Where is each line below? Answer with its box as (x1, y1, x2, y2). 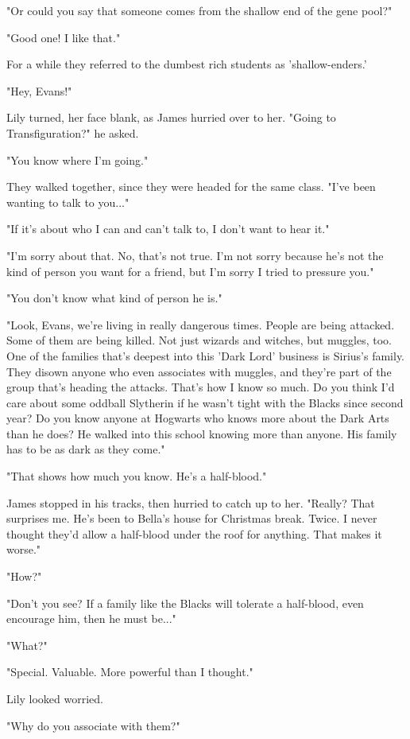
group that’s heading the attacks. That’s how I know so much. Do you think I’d (6, 379, 395, 395)
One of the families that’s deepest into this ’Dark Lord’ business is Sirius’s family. (6, 347, 405, 364)
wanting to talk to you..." (6, 193, 130, 210)
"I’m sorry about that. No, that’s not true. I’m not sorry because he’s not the (6, 247, 384, 263)
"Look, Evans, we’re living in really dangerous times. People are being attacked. (6, 316, 395, 333)
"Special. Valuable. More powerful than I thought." (6, 663, 253, 680)
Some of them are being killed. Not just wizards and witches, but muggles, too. (6, 332, 392, 348)
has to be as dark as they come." (6, 441, 165, 457)
